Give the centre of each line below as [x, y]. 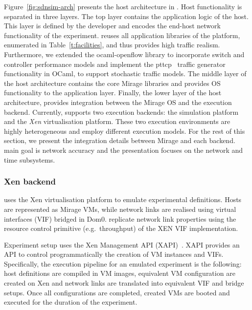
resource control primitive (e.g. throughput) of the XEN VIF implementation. [121, 228]
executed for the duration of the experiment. [71, 302]
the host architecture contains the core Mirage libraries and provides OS [112, 83]
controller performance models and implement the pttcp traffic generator [115, 64]
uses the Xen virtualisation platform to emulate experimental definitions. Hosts [123, 199]
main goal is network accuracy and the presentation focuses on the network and [124, 150]
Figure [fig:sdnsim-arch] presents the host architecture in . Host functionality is [123, 6]
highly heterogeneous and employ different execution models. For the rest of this [125, 131]
